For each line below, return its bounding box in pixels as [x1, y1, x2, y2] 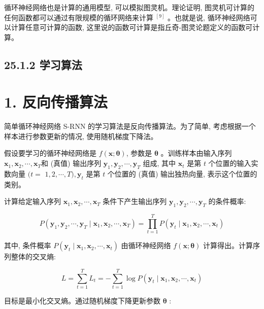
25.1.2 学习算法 [4, 56, 82, 72]
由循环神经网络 [121, 240, 171, 251]
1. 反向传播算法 [4, 91, 108, 112]
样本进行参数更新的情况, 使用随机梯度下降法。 [4, 130, 158, 141]
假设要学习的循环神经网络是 [4, 148, 96, 158]
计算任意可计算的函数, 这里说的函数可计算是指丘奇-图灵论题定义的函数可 [11, 22, 253, 32]
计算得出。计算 [203, 240, 253, 251]
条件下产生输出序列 [103, 196, 167, 207]
